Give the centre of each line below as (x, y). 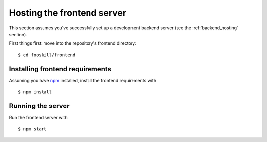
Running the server (39, 106)
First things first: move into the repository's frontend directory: (73, 43)
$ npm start (32, 129)
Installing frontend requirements (60, 69)
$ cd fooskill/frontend (47, 55)
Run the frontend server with (38, 117)
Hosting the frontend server (67, 13)
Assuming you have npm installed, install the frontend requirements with (83, 80)
